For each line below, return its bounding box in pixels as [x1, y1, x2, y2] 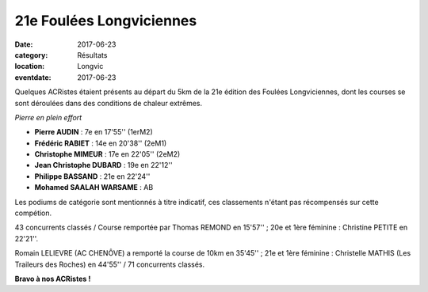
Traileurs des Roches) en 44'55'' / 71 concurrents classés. [14, 260, 205, 269]
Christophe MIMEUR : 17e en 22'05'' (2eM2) [34, 150, 181, 159]
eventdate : [14, 72, 52, 82]
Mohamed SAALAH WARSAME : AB [34, 183, 154, 192]
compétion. [14, 208, 52, 218]
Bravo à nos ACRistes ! [14, 274, 91, 283]
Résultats [77, 50, 108, 59]
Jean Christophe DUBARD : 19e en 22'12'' [34, 161, 174, 170]
